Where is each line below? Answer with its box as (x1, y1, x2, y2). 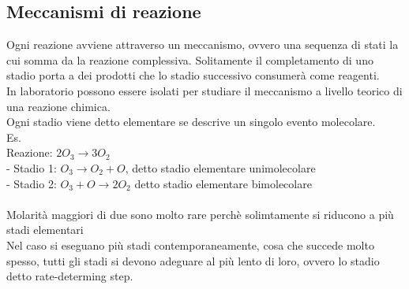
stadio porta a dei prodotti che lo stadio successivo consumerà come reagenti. (6, 67, 380, 83)
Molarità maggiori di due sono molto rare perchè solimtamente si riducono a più (6, 206, 394, 222)
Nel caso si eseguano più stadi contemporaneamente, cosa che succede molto (6, 236, 374, 253)
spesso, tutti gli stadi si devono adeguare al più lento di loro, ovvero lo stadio (6, 252, 380, 269)
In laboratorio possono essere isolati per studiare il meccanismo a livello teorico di (6, 82, 403, 98)
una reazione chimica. (6, 98, 111, 114)
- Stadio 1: (6, 159, 57, 176)
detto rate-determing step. (6, 268, 133, 284)
